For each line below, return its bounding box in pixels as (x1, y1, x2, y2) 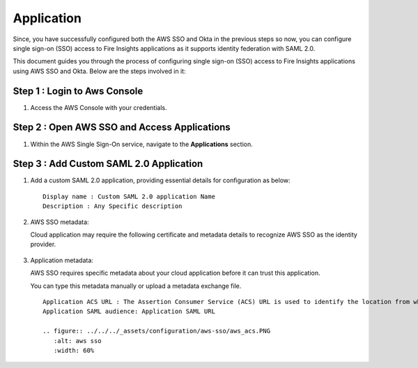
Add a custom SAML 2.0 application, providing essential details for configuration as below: (30, 176, 291, 184)
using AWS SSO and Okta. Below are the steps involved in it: (13, 67, 186, 75)
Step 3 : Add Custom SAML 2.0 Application (13, 158, 203, 170)
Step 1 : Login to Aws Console (13, 85, 144, 97)
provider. (30, 240, 56, 248)
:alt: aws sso (53, 337, 102, 344)
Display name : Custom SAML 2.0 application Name (42, 192, 216, 200)
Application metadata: (30, 256, 94, 264)
